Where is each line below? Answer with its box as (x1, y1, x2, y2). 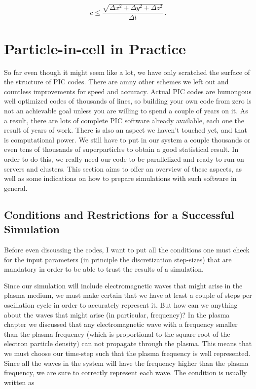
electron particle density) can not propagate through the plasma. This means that (4, 338, 252, 349)
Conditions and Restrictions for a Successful (4, 207, 234, 222)
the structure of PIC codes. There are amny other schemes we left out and (4, 76, 229, 87)
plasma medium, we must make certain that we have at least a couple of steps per (4, 290, 252, 300)
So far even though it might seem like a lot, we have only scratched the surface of (4, 67, 250, 77)
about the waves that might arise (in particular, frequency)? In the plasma (4, 309, 230, 319)
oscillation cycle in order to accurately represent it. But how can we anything (4, 299, 238, 310)
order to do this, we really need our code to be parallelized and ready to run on (4, 154, 244, 164)
